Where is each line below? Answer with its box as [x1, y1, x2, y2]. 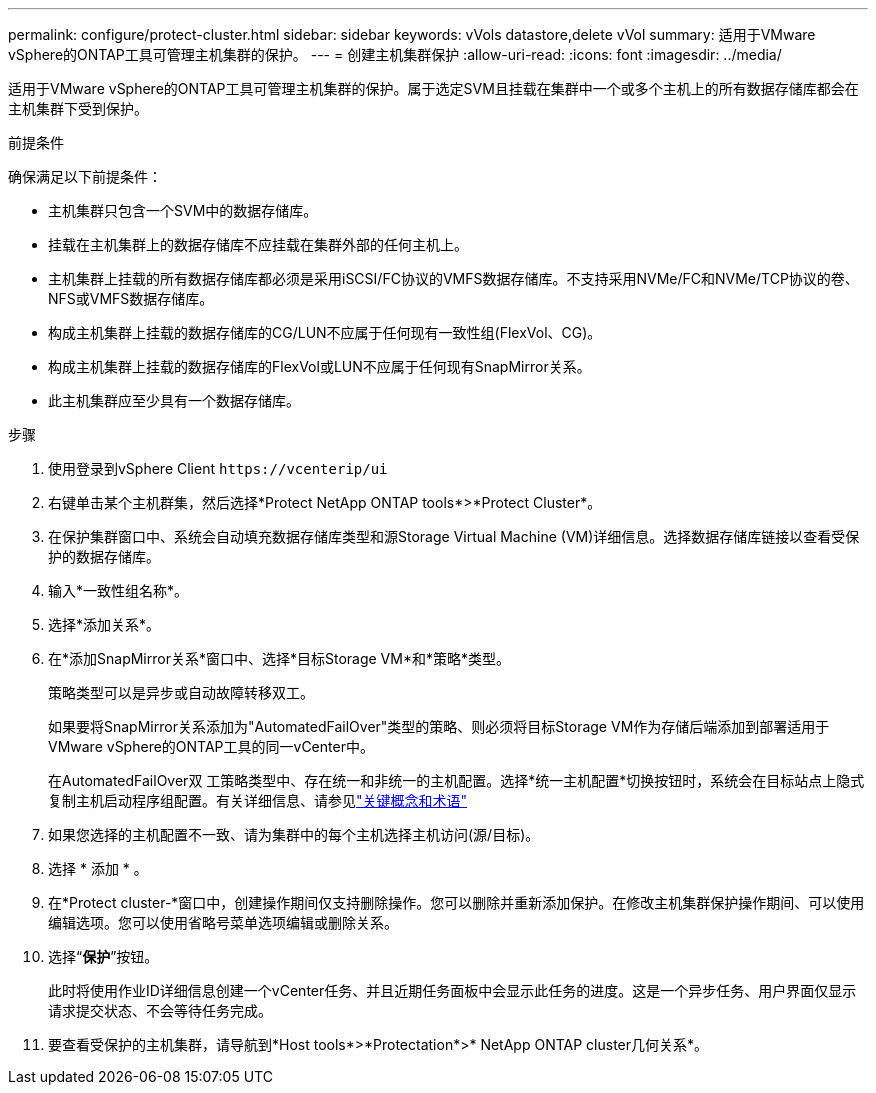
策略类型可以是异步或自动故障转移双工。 [48, 684, 314, 701]
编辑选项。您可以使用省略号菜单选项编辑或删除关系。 [48, 914, 398, 931]
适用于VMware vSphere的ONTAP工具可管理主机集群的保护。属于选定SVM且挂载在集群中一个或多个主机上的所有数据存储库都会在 [8, 80, 859, 97]
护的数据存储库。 [48, 548, 160, 565]
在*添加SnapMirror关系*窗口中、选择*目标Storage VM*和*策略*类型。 [48, 650, 510, 667]
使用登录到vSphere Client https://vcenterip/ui [48, 460, 388, 477]
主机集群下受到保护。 [8, 100, 148, 117]
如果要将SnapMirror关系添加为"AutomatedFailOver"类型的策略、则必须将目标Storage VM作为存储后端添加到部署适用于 [48, 718, 830, 735]
